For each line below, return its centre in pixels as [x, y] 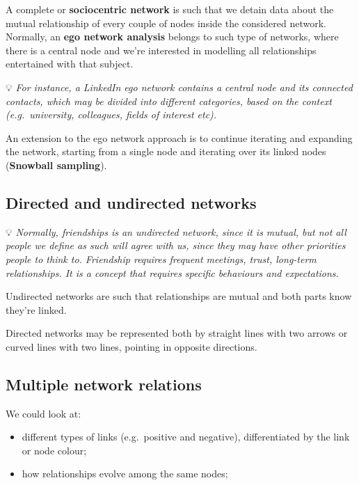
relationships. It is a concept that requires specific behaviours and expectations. [172, 272]
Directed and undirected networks [131, 202]
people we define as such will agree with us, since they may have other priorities [176, 245]
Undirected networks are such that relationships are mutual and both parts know [179, 296]
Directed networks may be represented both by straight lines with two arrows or [177, 333]
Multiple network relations [104, 384]
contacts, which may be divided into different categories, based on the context [169, 101]
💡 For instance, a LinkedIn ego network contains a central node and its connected [179, 87]
